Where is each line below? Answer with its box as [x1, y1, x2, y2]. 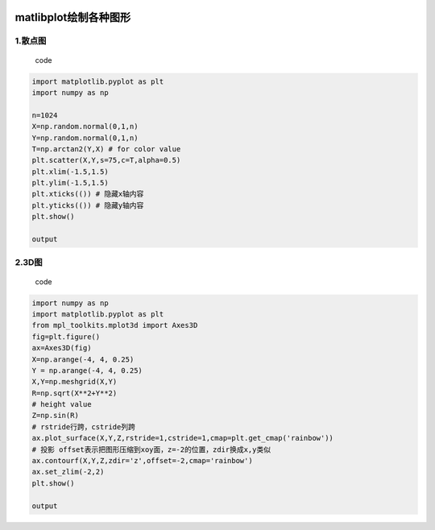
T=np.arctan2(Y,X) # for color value [31, 144, 181, 153]
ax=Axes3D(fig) [31, 343, 92, 353]
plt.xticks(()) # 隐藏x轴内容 [31, 189, 144, 199]
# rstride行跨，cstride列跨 [31, 422, 136, 431]
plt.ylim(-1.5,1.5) [31, 178, 109, 188]
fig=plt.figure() [31, 332, 101, 342]
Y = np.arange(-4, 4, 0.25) [31, 366, 143, 375]
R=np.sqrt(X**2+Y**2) [31, 388, 118, 398]
